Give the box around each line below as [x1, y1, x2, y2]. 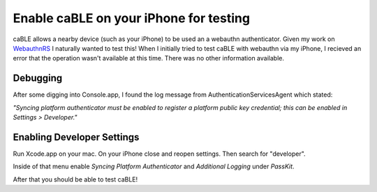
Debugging [13, 72, 63, 84]
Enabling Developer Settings [13, 131, 140, 143]
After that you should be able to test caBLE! [13, 175, 138, 184]
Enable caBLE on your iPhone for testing [13, 10, 251, 26]
